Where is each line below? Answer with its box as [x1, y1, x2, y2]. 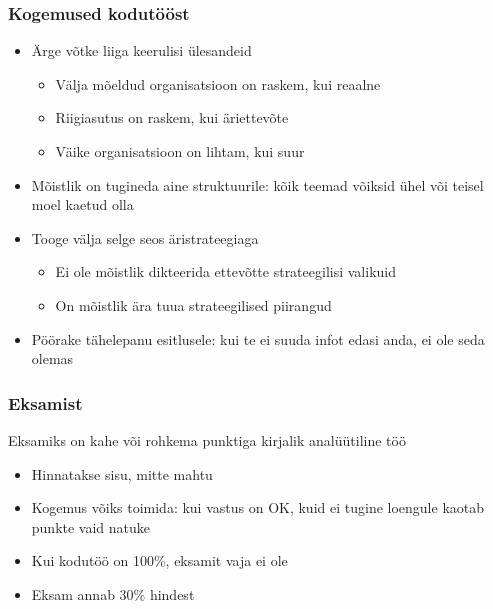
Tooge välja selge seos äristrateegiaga [31, 227, 259, 248]
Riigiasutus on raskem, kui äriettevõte [55, 107, 289, 128]
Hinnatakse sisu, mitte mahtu [31, 463, 213, 484]
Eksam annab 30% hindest [31, 583, 195, 604]
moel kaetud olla [31, 194, 134, 215]
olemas [31, 348, 74, 369]
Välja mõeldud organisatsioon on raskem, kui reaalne [55, 73, 381, 94]
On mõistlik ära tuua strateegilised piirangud [55, 294, 332, 315]
